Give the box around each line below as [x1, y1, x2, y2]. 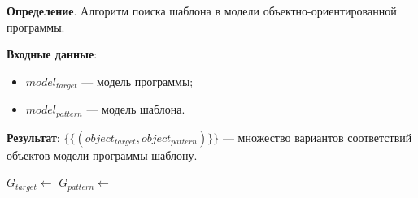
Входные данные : [7, 45, 98, 62]
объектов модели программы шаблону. [7, 146, 198, 163]
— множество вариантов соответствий [222, 128, 412, 145]
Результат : [7, 128, 60, 145]
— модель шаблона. [86, 101, 185, 118]
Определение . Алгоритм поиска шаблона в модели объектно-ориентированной [7, 2, 397, 19]
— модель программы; [81, 72, 194, 89]
